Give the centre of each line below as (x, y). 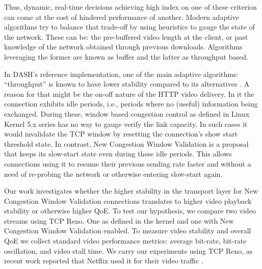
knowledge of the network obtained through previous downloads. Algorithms (123, 47)
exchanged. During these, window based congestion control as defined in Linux (127, 113)
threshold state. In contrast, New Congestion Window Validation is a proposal (126, 143)
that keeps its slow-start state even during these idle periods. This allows (118, 154)
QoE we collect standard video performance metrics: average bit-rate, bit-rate (125, 241)
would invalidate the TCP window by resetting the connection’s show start (121, 134)
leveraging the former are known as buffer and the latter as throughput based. (126, 56)
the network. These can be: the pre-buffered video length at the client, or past (126, 36)
